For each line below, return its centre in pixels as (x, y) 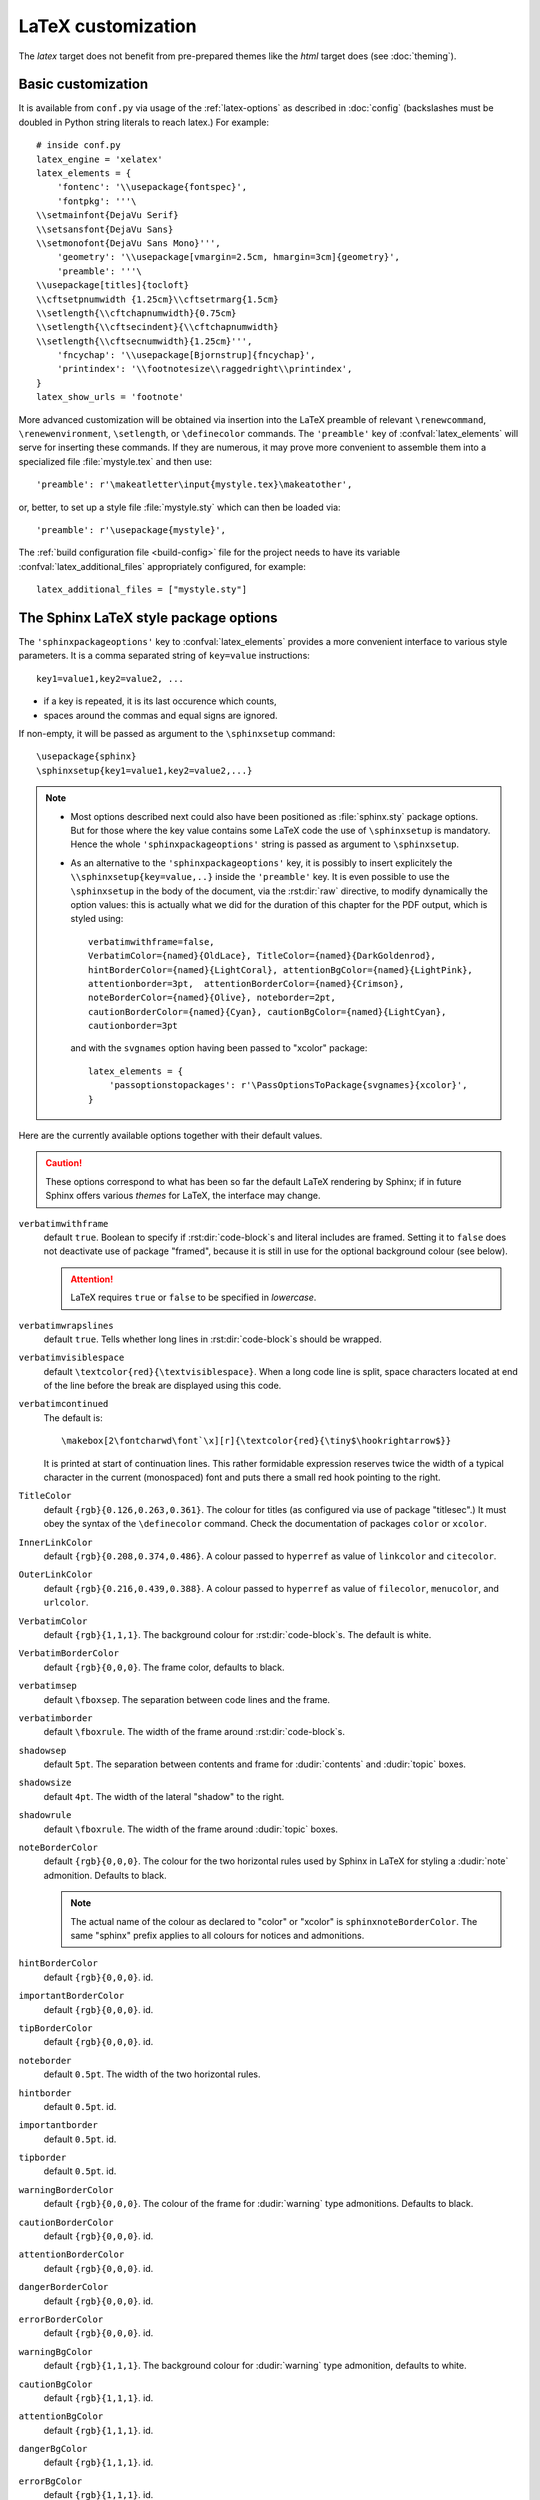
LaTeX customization (107, 26)
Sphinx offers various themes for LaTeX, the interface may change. (183, 1196)
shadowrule (45, 1815)
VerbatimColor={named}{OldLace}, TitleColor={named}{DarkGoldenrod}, (262, 956)
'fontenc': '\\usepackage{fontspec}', (152, 187)
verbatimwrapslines (66, 1325)
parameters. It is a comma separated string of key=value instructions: (164, 656)
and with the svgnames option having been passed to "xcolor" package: (219, 1048)
